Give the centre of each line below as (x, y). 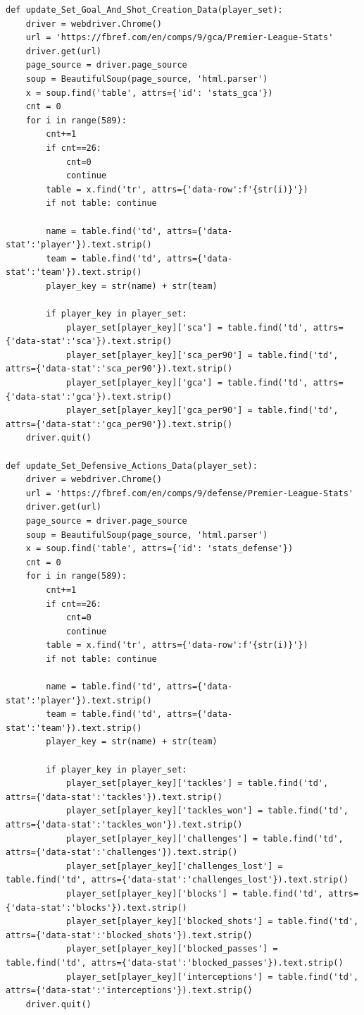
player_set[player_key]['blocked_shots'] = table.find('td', (212, 922)
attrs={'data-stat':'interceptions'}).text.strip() (129, 991)
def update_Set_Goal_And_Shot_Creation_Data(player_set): (144, 10)
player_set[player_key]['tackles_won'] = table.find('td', (207, 811)
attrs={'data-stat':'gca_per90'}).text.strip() (119, 424)
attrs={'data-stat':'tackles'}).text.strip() (114, 797)
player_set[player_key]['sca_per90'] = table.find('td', (202, 355)
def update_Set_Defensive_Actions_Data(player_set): (132, 466)
